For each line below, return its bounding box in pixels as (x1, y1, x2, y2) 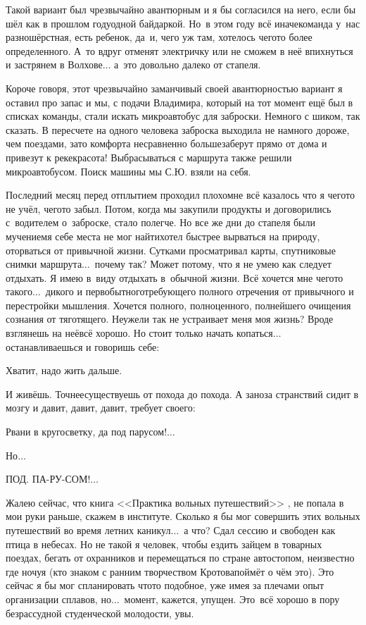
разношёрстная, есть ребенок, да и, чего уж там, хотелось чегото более (6, 30, 313, 44)
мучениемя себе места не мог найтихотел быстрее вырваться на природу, (6, 228, 320, 243)
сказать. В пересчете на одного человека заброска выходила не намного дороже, (6, 122, 350, 137)
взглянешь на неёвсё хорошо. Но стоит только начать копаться (6, 326, 273, 340)
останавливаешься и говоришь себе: (6, 339, 160, 354)
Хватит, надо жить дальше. (6, 363, 122, 378)
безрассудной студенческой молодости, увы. (6, 605, 194, 620)
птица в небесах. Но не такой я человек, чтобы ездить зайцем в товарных (6, 536, 322, 551)
